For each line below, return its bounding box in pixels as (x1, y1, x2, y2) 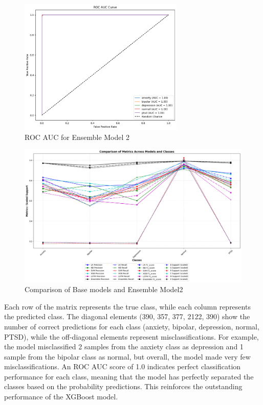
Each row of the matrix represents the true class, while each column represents (4, 301, 251, 312)
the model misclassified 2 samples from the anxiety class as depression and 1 (4, 341, 244, 352)
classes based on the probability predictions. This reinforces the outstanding (4, 381, 243, 392)
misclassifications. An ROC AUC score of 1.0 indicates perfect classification (4, 361, 241, 372)
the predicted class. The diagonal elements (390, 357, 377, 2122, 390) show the (4, 311, 250, 322)
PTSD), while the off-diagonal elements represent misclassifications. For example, (4, 331, 259, 342)
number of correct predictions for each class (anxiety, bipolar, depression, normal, (4, 321, 259, 331)
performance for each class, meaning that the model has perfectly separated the (4, 371, 254, 382)
